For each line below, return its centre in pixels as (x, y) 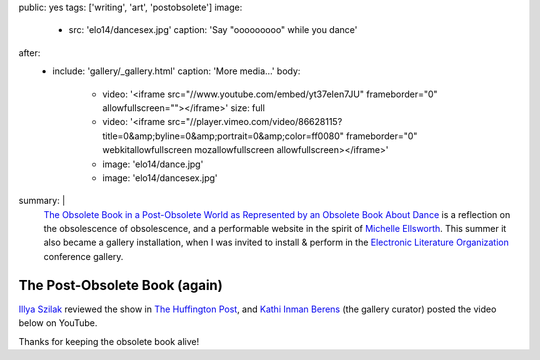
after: (29, 52)
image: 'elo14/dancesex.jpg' (160, 177)
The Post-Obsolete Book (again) (121, 285)
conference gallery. (83, 256)
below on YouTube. (58, 323)
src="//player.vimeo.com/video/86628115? (254, 122)
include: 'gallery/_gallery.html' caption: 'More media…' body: (176, 71)
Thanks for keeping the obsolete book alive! (109, 341)
